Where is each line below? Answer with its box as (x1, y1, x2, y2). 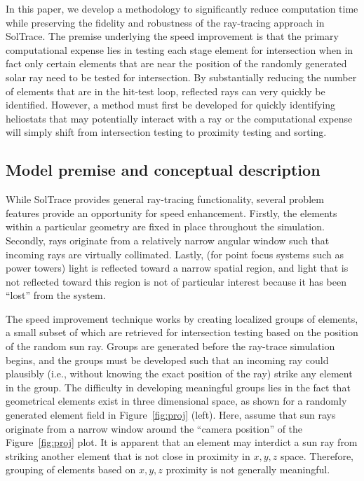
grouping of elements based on (6, 462, 136, 477)
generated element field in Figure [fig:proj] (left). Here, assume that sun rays (6, 407, 336, 422)
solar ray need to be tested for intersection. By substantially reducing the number (6, 69, 357, 84)
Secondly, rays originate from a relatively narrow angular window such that (6, 232, 330, 247)
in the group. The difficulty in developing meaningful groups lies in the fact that (6, 379, 351, 394)
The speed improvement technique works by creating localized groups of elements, (6, 311, 358, 326)
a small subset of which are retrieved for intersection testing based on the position (6, 325, 358, 340)
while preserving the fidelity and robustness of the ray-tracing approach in (6, 15, 325, 29)
